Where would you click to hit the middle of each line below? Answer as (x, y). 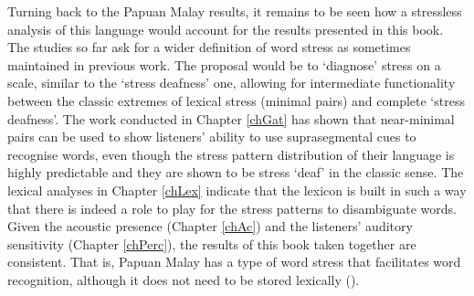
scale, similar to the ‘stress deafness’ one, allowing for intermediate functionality (232, 83)
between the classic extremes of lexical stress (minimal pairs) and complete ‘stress (236, 100)
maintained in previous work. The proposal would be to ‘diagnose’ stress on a (224, 64)
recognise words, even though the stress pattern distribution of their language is (231, 154)
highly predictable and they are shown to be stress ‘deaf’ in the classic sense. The (236, 172)
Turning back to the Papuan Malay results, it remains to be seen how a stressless (235, 11)
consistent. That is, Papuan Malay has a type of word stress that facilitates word (234, 262)
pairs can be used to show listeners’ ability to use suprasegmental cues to (212, 137)
